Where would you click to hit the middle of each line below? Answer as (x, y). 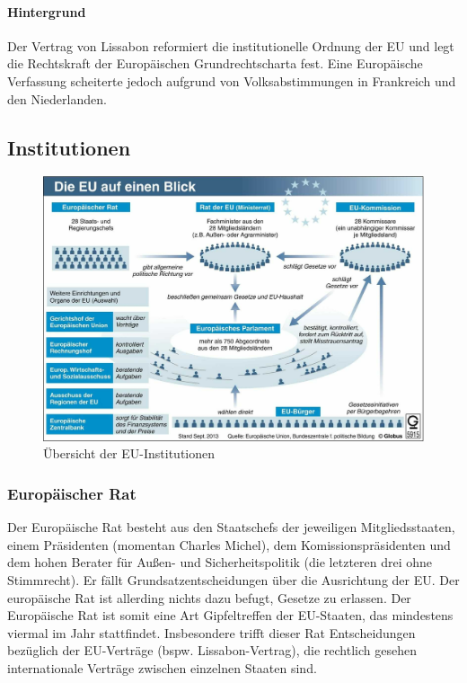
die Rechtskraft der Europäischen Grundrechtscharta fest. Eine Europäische (215, 63)
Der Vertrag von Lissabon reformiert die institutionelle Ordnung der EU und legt (231, 45)
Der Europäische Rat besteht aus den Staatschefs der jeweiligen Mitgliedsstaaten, (231, 527)
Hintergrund (47, 11)
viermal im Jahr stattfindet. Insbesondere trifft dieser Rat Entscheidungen (211, 632)
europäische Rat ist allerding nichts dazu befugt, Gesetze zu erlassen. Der (209, 597)
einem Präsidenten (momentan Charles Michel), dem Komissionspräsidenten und (229, 544)
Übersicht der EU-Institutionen (129, 453)
